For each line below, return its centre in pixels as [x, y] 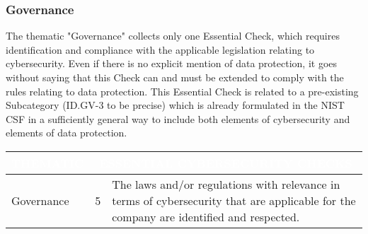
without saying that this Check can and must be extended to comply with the [175, 77]
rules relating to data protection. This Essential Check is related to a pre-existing [182, 91]
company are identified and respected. [206, 216]
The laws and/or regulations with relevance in [226, 184]
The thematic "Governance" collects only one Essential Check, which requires [173, 36]
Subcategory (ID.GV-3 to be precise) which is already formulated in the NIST [175, 105]
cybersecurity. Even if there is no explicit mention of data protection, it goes [172, 63]
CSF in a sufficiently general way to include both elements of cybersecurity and [178, 118]
